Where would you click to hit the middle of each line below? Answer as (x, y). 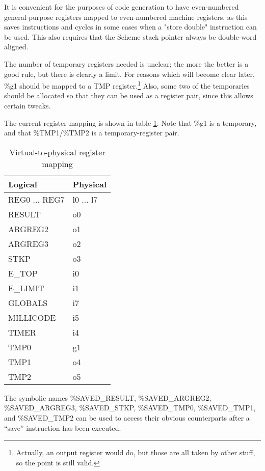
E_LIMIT (26, 288)
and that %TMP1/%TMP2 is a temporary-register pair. (92, 133)
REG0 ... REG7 (36, 199)
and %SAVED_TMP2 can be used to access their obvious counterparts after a (127, 417)
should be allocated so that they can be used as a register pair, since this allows (129, 95)
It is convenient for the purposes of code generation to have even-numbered (122, 7)
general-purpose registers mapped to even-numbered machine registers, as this (126, 17)
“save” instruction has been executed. (63, 427)
